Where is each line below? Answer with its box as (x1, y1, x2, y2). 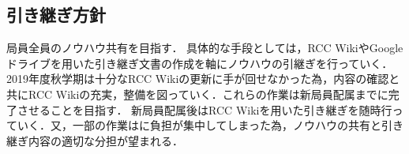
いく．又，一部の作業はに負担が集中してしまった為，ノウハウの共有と (17, 117, 382, 133)
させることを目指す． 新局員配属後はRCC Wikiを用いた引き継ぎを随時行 (17, 101, 392, 118)
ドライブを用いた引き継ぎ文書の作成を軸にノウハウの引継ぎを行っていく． (6, 54, 393, 71)
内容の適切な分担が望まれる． (28, 132, 183, 148)
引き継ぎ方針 (6, 2, 106, 27)
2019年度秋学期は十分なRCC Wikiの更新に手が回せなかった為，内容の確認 (6, 70, 389, 87)
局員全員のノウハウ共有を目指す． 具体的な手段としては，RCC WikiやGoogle (6, 39, 403, 56)
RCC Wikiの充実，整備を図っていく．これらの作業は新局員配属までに (28, 85, 388, 102)
